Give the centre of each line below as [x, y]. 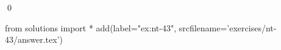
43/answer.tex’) [34, 39]
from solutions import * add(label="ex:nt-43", [91, 27]
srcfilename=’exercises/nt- [228, 27]
